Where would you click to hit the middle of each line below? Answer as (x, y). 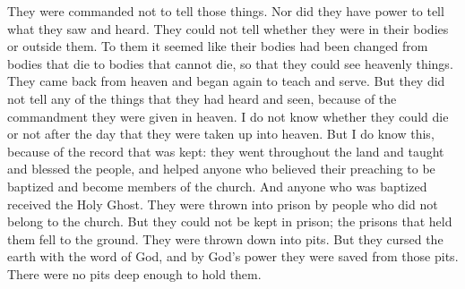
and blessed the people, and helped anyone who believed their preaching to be (221, 169)
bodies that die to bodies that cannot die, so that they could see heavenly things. (230, 63)
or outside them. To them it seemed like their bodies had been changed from (218, 46)
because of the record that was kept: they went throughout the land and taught (226, 151)
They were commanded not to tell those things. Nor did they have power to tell (226, 11)
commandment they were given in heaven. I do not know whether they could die (228, 116)
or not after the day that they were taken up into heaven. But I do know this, (221, 134)
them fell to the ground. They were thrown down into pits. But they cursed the (225, 238)
